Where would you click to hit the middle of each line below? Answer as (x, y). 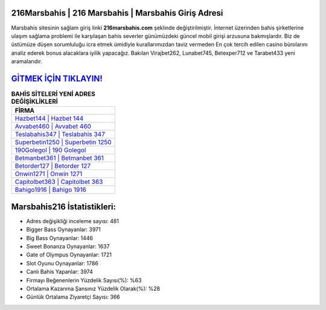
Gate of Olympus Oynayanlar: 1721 (69, 255)
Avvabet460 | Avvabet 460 (53, 127)
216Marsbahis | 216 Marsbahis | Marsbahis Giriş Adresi (117, 13)
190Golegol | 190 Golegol (50, 150)
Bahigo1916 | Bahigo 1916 (51, 190)
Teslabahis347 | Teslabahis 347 (60, 134)
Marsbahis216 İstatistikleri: (64, 207)
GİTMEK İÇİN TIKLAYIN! (57, 78)
